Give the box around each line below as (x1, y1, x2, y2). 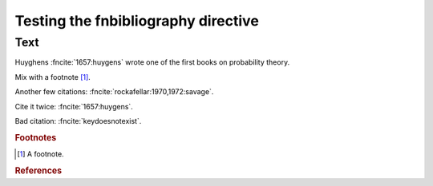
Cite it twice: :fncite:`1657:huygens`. (14, 101, 134, 111)
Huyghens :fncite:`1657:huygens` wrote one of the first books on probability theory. (14, 57, 290, 67)
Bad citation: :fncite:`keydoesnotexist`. (14, 116, 142, 125)
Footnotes (14, 132, 57, 143)
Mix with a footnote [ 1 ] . (14, 72, 91, 81)
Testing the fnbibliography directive (14, 12, 260, 30)
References (14, 164, 63, 176)
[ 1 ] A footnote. (17, 149, 64, 159)
